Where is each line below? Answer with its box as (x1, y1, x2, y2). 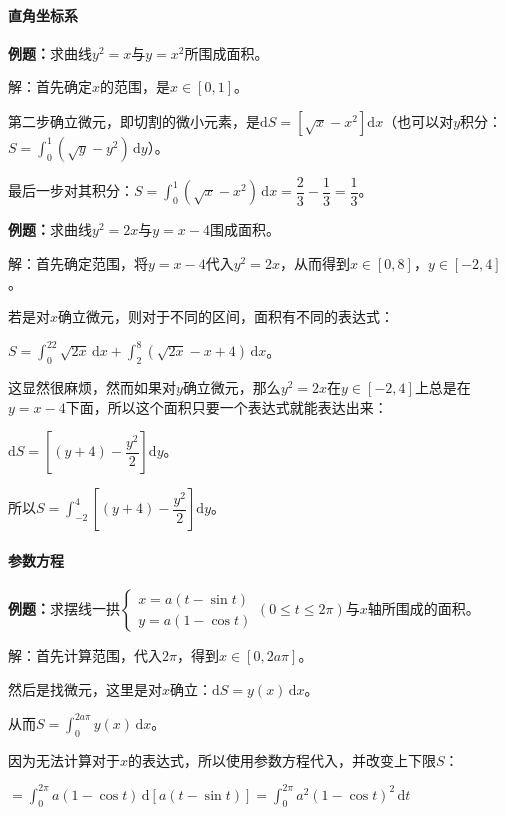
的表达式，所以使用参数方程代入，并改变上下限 (128, 749, 437, 770)
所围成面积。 (184, 42, 269, 63)
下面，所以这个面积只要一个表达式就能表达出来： (65, 396, 388, 417)
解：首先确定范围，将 (8, 253, 148, 274)
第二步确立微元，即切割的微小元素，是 (8, 110, 260, 131)
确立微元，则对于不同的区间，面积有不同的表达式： (58, 306, 395, 327)
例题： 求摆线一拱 (8, 598, 120, 619)
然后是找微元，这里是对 (8, 678, 162, 699)
